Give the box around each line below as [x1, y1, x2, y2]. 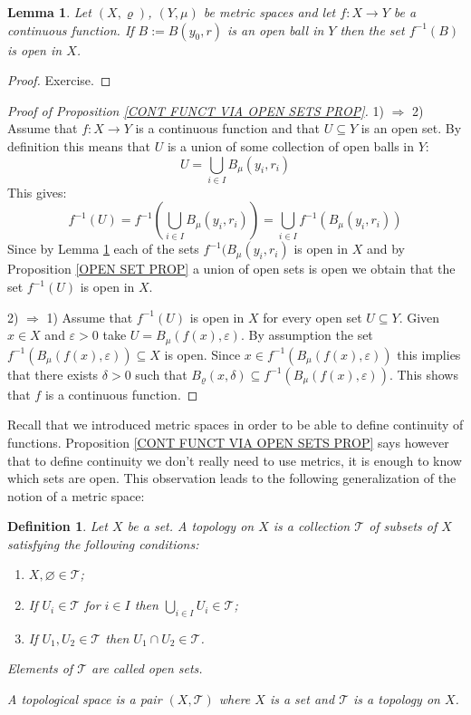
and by [366, 239, 405, 258]
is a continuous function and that [135, 119, 321, 138]
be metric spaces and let [203, 3, 336, 21]
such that [135, 364, 187, 383]
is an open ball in [227, 20, 324, 39]
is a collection [273, 517, 351, 536]
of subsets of [369, 517, 437, 536]
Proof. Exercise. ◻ [7, 71, 111, 90]
